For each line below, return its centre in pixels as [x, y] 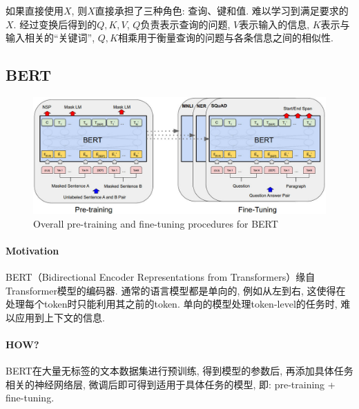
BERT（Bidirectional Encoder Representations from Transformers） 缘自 [161, 276]
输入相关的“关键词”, [50, 38]
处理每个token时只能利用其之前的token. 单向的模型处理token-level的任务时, [172, 304]
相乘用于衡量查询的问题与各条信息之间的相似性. [225, 38]
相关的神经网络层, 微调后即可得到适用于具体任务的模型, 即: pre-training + [171, 384]
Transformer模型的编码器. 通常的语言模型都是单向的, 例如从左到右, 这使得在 [176, 290]
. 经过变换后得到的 [55, 24]
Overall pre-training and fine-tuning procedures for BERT [156, 223]
